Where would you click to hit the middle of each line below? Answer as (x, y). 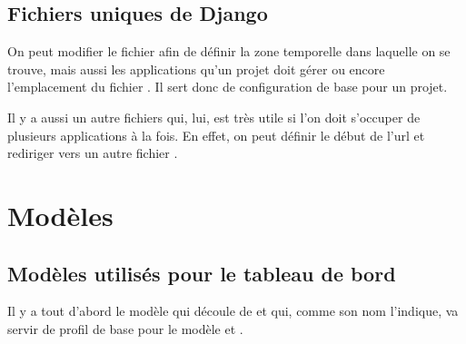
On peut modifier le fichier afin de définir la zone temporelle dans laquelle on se (229, 51)
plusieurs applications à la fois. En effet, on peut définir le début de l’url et (216, 135)
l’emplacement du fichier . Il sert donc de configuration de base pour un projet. (228, 87)
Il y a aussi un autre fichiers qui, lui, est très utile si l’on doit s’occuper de (214, 117)
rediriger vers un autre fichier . (93, 153)
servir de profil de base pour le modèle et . (125, 328)
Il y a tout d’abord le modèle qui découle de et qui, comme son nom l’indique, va (233, 311)
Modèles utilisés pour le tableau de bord (202, 273)
